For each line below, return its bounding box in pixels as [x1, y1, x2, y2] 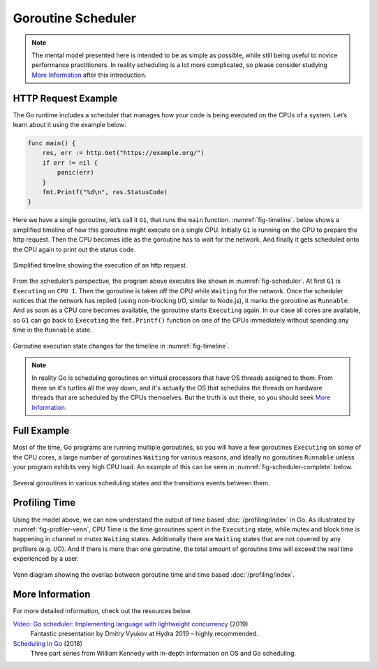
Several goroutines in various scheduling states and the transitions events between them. [13, 478, 270, 487]
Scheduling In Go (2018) [13, 639, 83, 647]
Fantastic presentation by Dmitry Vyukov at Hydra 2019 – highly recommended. [30, 629, 258, 638]
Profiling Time [13, 497, 76, 509]
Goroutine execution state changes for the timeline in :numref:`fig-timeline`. [13, 341, 230, 350]
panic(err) [57, 168, 94, 177]
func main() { [27, 140, 76, 147]
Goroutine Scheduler [13, 10, 136, 26]
